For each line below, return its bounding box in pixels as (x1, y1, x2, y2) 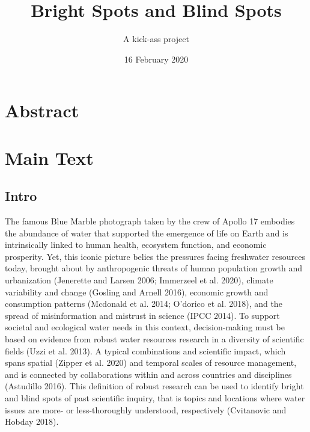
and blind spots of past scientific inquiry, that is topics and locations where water (5, 391, 305, 404)
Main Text (5, 145, 94, 170)
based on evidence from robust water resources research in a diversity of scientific (5, 333, 304, 345)
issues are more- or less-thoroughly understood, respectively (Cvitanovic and (5, 403, 287, 416)
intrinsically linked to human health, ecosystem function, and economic (5, 238, 267, 251)
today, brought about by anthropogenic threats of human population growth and (5, 262, 303, 274)
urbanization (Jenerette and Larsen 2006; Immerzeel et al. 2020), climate (5, 274, 273, 286)
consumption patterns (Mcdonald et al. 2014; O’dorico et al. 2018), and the (5, 297, 282, 310)
